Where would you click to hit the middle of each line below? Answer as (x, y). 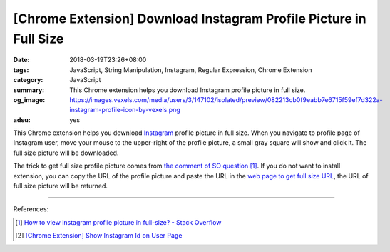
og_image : (29, 99)
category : (28, 80)
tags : (21, 70)
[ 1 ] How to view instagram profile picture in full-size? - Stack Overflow (118, 222)
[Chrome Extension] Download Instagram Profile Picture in (190, 19)
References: (31, 209)
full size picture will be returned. (61, 186)
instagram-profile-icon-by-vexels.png (125, 110)
